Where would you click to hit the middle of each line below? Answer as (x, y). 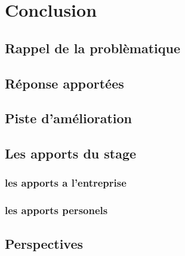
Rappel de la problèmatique (92, 48)
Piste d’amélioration (69, 118)
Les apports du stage (71, 153)
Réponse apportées (64, 83)
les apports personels (56, 210)
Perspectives (44, 243)
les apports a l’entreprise (66, 183)
